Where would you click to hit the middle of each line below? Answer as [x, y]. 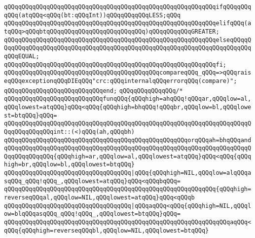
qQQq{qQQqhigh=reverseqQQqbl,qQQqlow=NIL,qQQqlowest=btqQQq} [107, 230]
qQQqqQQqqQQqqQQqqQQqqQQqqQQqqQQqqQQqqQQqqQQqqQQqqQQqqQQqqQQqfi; [115, 64]
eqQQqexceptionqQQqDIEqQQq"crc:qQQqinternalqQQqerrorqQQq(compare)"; [121, 81]
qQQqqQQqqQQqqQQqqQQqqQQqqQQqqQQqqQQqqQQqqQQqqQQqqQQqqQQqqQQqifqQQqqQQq [128, 7]
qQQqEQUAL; [22, 56]
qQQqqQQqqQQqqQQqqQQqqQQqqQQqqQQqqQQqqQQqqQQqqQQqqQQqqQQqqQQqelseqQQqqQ [128, 40]
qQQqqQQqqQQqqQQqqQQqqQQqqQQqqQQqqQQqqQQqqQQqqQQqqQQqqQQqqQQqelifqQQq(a [128, 23]
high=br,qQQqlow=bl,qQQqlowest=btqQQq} [69, 165]
